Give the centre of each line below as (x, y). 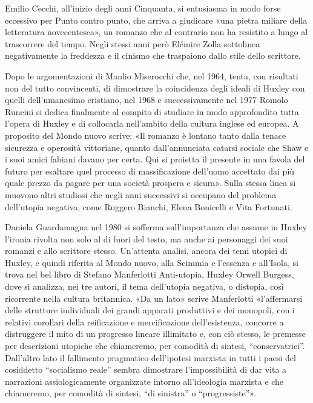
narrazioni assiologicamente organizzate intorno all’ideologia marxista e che (144, 381)
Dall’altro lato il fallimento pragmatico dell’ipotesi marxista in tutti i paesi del (150, 357)
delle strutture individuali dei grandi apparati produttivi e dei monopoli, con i (150, 310)
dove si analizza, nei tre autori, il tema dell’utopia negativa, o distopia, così (144, 286)
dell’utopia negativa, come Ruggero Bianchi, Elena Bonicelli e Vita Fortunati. (149, 206)
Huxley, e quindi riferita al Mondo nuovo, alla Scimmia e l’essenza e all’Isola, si (152, 262)
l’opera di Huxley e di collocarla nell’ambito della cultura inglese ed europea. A (152, 123)
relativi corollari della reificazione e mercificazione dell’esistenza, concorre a (144, 321)
